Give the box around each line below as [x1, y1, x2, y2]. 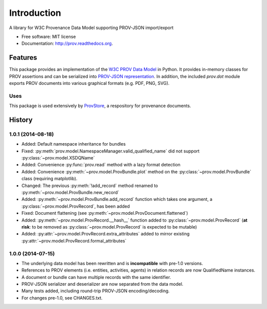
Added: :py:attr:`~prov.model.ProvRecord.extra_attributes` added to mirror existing [21, 231, 190, 237]
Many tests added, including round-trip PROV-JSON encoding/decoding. [21, 288, 170, 294]
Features [9, 53, 37, 62]
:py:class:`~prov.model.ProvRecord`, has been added [21, 203, 130, 209]
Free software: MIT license [21, 34, 76, 39]
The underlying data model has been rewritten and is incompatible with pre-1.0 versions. [21, 260, 203, 266]
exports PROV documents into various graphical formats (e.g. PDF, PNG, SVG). [9, 80, 170, 86]
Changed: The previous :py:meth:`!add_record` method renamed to [21, 183, 158, 189]
